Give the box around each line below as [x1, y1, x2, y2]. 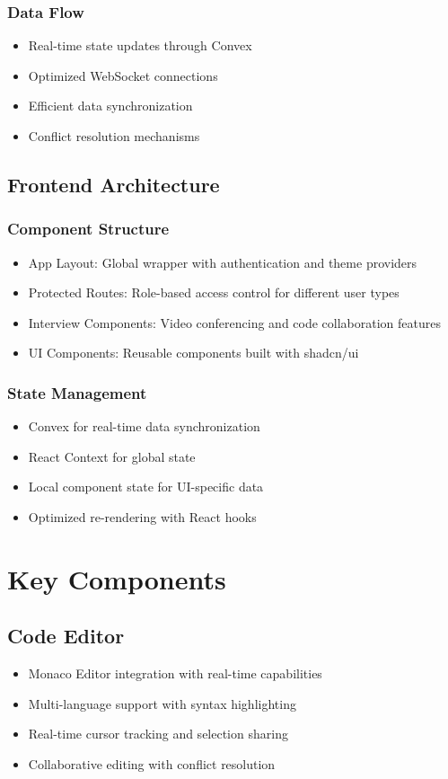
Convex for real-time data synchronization [28, 417, 260, 436]
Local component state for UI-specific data [28, 477, 264, 496]
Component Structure [7, 217, 170, 240]
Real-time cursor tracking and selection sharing [28, 724, 288, 743]
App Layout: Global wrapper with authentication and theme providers [28, 252, 417, 271]
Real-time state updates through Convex [28, 36, 252, 55]
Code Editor [7, 622, 125, 650]
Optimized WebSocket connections [28, 66, 218, 84]
